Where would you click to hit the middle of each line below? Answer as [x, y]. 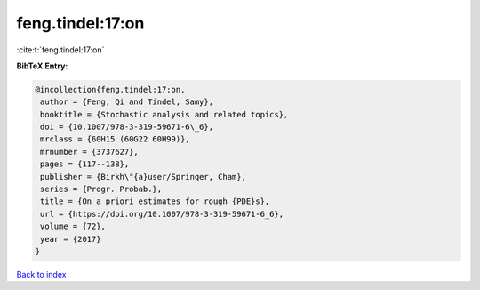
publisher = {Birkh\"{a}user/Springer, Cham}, [143, 177]
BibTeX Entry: [42, 66]
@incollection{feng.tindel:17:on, [110, 89]
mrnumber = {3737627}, [90, 152]
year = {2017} [71, 239]
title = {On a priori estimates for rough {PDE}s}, [155, 201]
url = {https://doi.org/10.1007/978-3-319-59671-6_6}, [162, 214]
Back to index [41, 274]
